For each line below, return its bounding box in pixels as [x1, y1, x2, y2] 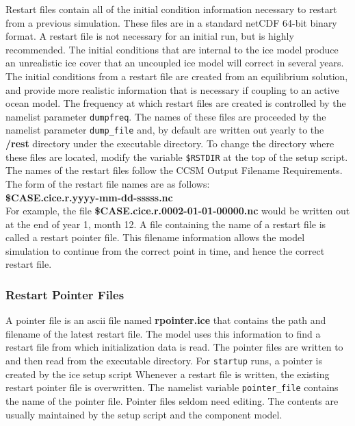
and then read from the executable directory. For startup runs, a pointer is [5, 353, 323, 368]
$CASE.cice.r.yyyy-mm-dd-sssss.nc [5, 190, 173, 204]
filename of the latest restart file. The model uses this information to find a [5, 326, 321, 340]
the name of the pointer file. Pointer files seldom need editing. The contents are [5, 393, 339, 408]
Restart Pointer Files [5, 286, 124, 303]
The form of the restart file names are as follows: [5, 176, 210, 190]
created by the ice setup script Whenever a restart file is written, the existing [5, 366, 330, 381]
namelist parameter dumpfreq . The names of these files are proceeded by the [5, 109, 326, 123]
